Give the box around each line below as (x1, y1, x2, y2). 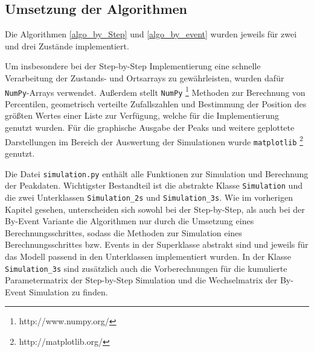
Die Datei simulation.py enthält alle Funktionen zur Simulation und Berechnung (5, 167, 309, 180)
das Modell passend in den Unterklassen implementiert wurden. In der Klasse (5, 250, 291, 262)
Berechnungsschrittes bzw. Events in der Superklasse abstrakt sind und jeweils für (5, 238, 309, 251)
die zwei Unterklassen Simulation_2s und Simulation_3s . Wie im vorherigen (5, 190, 293, 203)
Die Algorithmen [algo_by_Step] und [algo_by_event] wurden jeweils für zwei (5, 28, 297, 40)
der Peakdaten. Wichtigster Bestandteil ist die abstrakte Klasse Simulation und (5, 179, 303, 192)
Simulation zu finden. (29, 285, 108, 298)
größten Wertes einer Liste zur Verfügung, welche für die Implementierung (5, 109, 280, 122)
